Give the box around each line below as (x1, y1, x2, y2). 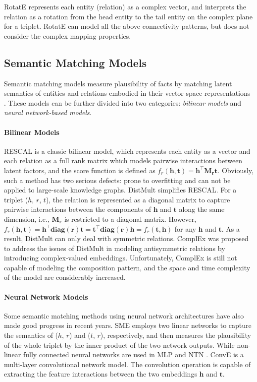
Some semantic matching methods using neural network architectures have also (4, 310, 244, 320)
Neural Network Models (4, 291, 88, 302)
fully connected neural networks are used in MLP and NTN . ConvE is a (23, 349, 244, 360)
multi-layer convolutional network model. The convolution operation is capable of (4, 359, 251, 369)
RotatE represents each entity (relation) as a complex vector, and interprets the (4, 1, 246, 11)
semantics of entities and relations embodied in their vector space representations (4, 88, 251, 98)
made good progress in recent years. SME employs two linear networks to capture (4, 320, 252, 330)
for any (174, 223, 196, 234)
